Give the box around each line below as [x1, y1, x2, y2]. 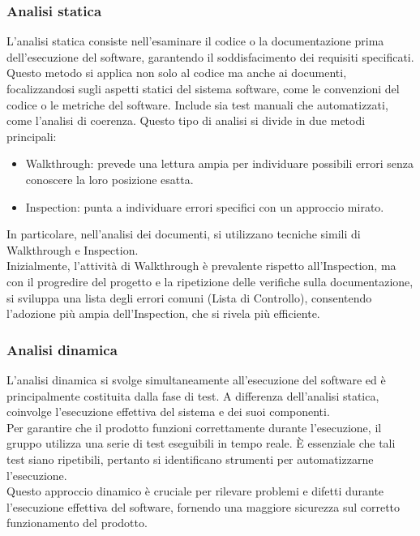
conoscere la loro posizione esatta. [25, 170, 194, 187]
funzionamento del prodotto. [6, 514, 148, 531]
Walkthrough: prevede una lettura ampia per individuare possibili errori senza [25, 155, 414, 172]
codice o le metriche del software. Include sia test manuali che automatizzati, [6, 96, 388, 113]
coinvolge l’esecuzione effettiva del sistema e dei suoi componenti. [6, 403, 330, 420]
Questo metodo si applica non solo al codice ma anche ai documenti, [6, 64, 347, 81]
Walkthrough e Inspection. [6, 241, 139, 258]
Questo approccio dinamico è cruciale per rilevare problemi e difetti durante [6, 482, 384, 500]
